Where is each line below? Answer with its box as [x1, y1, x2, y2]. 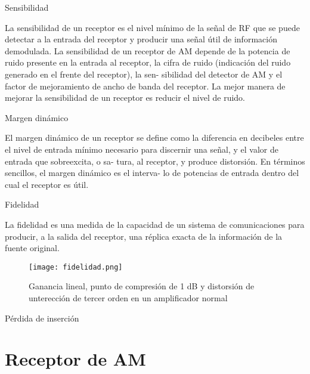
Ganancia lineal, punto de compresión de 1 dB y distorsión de [29, 280, 255, 292]
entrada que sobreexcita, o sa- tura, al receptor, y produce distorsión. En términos [5, 154, 305, 167]
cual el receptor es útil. [5, 178, 89, 190]
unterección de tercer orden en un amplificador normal [29, 291, 228, 304]
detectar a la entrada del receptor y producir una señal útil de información [5, 33, 277, 45]
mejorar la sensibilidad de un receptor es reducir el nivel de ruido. [5, 91, 246, 104]
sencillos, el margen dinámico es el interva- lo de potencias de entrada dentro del [5, 166, 299, 179]
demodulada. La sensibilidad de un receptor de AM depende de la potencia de [5, 44, 290, 57]
